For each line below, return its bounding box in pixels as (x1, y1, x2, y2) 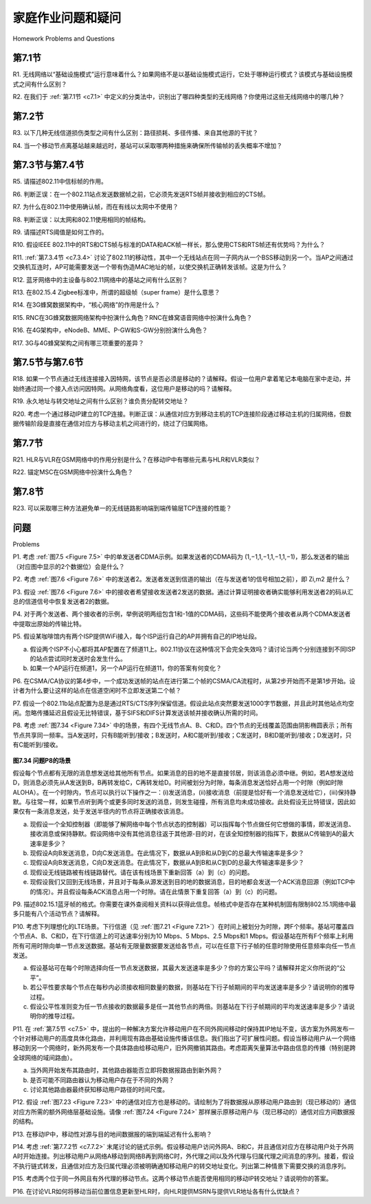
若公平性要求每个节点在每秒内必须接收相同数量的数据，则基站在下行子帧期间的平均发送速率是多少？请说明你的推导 (30, 983, 355, 991)
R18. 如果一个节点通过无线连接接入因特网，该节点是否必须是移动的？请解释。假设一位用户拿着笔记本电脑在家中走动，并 (12, 375, 352, 383)
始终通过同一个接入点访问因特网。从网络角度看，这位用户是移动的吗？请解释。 (12, 384, 236, 392)
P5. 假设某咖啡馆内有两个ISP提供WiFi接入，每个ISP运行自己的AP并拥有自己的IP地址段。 (12, 632, 261, 641)
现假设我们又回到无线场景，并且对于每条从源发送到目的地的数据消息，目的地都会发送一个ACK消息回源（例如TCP (30, 878, 350, 886)
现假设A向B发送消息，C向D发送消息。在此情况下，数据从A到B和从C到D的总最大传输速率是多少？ (30, 859, 305, 867)
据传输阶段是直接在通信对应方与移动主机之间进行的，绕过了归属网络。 (12, 419, 212, 427)
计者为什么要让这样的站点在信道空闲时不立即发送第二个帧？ (12, 687, 181, 695)
